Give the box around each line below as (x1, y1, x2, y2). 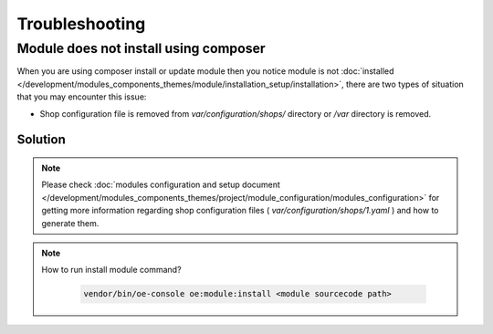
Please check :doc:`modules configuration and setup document (41, 179, 280, 191)
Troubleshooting (16, 14, 146, 34)
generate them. (41, 217, 100, 228)
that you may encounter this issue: (16, 91, 147, 102)
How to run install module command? (41, 265, 182, 276)
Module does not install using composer (16, 40, 266, 57)
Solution (16, 132, 66, 148)
